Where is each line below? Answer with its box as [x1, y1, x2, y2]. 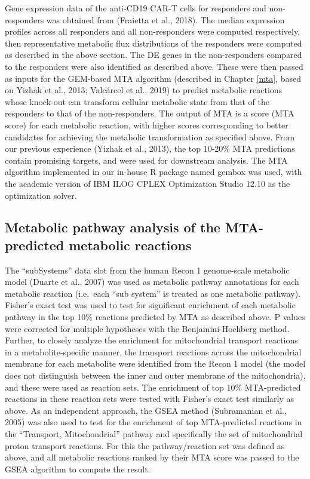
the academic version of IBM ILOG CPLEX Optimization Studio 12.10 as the [5, 177, 290, 189]
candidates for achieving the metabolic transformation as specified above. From [5, 130, 295, 143]
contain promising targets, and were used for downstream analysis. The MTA [5, 153, 288, 166]
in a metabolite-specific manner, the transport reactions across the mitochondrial [5, 345, 302, 358]
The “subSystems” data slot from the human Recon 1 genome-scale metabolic [5, 263, 290, 276]
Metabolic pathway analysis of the [5, 218, 220, 237]
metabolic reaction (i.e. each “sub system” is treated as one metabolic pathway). [5, 287, 301, 299]
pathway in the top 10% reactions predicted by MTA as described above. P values [5, 311, 305, 323]
